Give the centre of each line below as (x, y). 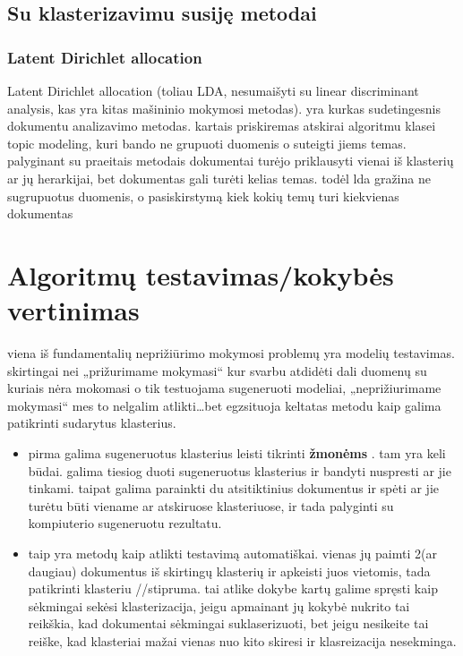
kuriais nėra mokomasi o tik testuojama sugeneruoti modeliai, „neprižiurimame (224, 388)
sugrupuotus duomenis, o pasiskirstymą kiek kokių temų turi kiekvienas (203, 196)
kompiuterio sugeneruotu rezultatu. (125, 523)
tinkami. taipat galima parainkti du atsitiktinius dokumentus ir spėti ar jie (234, 488)
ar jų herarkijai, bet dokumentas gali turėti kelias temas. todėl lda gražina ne (219, 178)
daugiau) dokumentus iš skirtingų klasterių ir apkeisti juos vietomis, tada (229, 571)
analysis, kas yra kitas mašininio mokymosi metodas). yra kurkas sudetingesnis (224, 108)
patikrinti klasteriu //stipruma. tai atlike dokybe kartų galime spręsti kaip (233, 588)
